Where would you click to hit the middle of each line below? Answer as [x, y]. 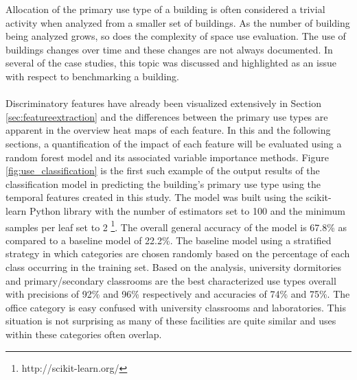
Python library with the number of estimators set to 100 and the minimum [187, 210]
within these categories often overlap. [84, 334]
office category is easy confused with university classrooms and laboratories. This [176, 307]
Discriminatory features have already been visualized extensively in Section [163, 103]
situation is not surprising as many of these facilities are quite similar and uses [171, 321]
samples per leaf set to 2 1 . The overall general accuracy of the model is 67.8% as [176, 226]
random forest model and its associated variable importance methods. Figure [167, 157]
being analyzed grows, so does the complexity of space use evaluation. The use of [176, 36]
